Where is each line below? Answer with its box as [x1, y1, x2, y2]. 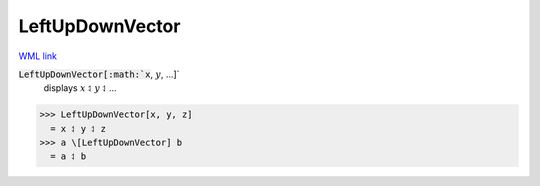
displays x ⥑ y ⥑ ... [43, 82, 117, 94]
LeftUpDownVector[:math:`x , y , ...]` [18, 68, 180, 80]
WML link [18, 50, 58, 62]
